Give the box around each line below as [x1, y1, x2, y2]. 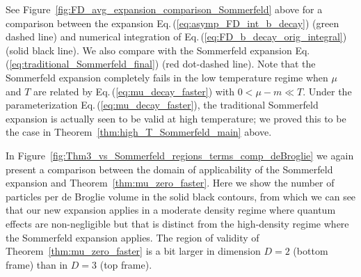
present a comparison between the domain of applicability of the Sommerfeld [6, 161, 333, 176]
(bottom [293, 244, 328, 258]
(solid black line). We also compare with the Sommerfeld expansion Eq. [6, 42, 310, 57]
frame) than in [6, 257, 68, 271]
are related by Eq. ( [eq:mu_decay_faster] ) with [33, 84, 235, 98]
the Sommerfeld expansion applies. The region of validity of [6, 230, 259, 244]
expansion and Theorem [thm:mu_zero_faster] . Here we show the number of [6, 175, 335, 190]
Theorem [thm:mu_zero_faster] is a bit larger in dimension [6, 244, 261, 258]
